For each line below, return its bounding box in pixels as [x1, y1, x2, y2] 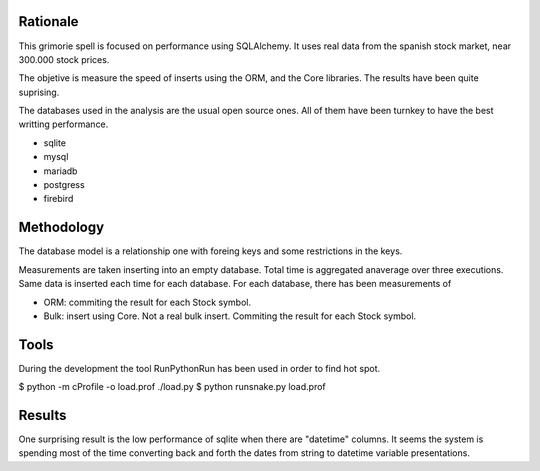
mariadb [43, 165, 78, 177]
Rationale [18, 13, 79, 30]
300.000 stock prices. [18, 53, 110, 65]
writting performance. [18, 118, 109, 130]
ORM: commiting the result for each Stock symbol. [43, 296, 252, 308]
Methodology [18, 219, 105, 236]
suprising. [18, 86, 60, 98]
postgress [43, 179, 85, 191]
